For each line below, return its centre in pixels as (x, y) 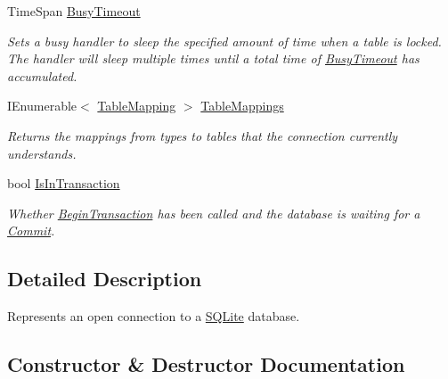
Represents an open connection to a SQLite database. (154, 316)
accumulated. (42, 75)
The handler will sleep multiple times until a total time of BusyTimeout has (213, 58)
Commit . (31, 231)
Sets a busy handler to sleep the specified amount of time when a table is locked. (224, 41)
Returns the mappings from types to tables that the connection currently (203, 135)
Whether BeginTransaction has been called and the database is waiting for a (214, 213)
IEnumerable (42, 106)
